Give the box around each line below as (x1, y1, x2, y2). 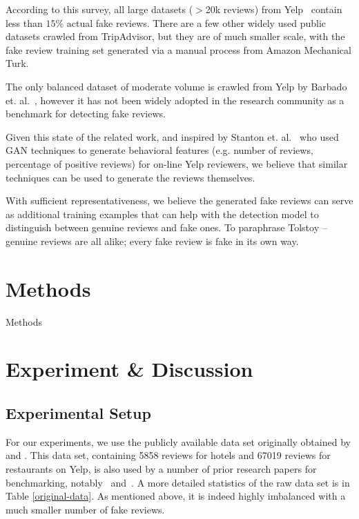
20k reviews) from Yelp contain (205, 2, 342, 16)
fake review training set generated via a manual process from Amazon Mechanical (6, 42, 351, 57)
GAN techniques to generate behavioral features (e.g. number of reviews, (6, 143, 313, 157)
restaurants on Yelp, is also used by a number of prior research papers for (6, 461, 317, 476)
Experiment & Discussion (6, 355, 253, 383)
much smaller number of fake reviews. (6, 502, 165, 516)
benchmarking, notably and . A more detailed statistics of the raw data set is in (6, 475, 350, 489)
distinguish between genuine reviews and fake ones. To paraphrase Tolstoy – (6, 220, 327, 235)
